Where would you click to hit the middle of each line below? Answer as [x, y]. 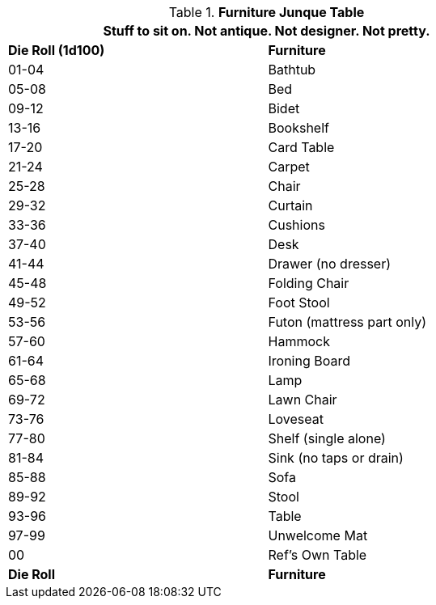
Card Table [301, 147]
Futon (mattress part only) [347, 322]
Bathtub [292, 70]
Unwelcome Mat [318, 535]
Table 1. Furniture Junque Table [267, 12]
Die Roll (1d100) [57, 50]
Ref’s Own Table [317, 555]
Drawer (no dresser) [330, 264]
